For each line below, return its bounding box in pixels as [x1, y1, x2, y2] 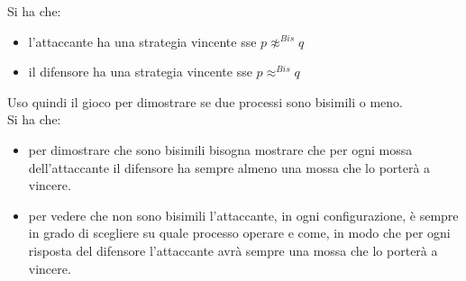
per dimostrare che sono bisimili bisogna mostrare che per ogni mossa [28, 140, 413, 159]
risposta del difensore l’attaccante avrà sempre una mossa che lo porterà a [28, 240, 438, 259]
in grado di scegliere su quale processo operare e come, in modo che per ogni [28, 223, 451, 242]
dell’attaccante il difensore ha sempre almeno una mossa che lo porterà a [28, 158, 431, 177]
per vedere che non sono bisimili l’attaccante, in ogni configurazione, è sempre [28, 205, 459, 224]
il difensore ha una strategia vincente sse [28, 62, 252, 81]
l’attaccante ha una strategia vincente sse [28, 32, 257, 50]
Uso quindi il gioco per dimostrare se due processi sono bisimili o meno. [7, 92, 403, 111]
